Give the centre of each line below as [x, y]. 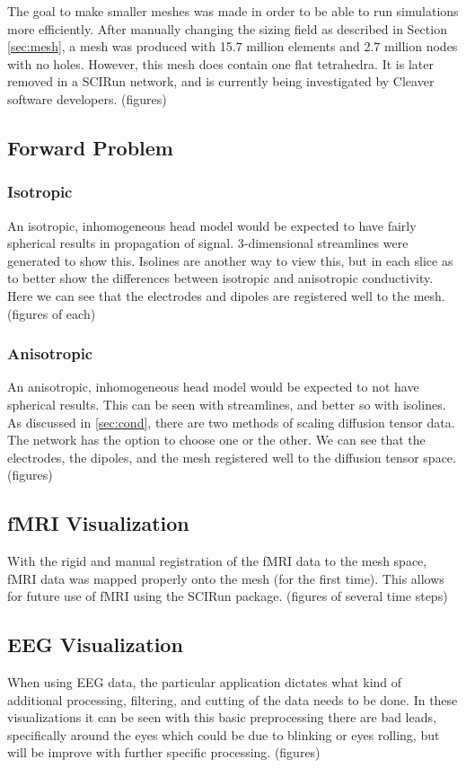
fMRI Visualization [98, 523]
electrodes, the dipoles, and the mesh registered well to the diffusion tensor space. [232, 457]
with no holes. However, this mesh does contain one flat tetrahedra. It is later [220, 63]
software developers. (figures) [87, 98]
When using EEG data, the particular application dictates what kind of [205, 682]
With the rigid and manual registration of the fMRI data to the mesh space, [217, 561]
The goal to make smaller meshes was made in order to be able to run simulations [233, 11]
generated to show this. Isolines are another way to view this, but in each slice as [230, 260]
